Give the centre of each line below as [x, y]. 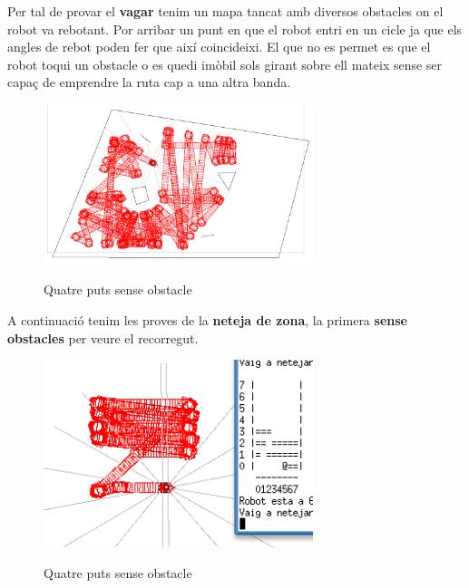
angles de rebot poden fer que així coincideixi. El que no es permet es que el [219, 47]
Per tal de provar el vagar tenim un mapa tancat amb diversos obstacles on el [225, 11]
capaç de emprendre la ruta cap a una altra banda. [149, 82]
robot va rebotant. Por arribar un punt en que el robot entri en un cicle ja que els [235, 29]
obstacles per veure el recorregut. [103, 337]
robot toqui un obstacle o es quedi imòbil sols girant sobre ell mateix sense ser [225, 64]
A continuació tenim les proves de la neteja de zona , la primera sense [207, 319]
